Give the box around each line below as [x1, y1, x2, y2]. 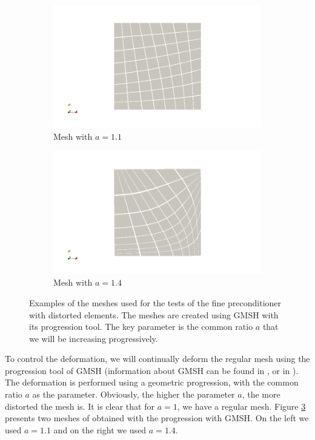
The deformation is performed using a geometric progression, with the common [5, 376, 299, 389]
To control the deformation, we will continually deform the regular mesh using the [5, 352, 310, 365]
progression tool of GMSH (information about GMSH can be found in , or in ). [5, 364, 299, 376]
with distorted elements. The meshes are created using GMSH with [29, 308, 279, 321]
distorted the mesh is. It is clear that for [5, 399, 154, 412]
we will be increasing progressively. [29, 332, 158, 344]
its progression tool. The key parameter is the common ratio [29, 320, 253, 333]
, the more [242, 388, 280, 401]
